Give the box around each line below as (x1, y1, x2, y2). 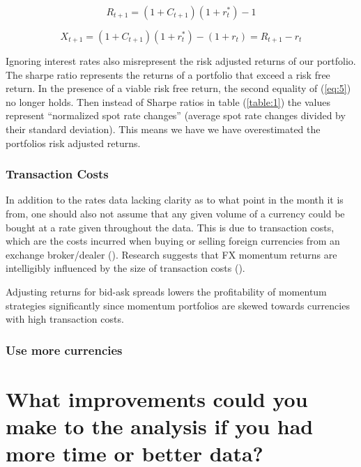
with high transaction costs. (6, 312, 124, 326)
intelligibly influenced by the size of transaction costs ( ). (6, 261, 245, 275)
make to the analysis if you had (6, 411, 314, 440)
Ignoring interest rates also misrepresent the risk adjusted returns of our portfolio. (6, 54, 356, 68)
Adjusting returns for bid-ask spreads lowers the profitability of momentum (6, 284, 327, 298)
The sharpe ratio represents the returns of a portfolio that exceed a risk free (6, 67, 330, 82)
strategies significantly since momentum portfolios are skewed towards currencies (6, 298, 350, 312)
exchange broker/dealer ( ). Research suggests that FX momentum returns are (6, 247, 337, 261)
